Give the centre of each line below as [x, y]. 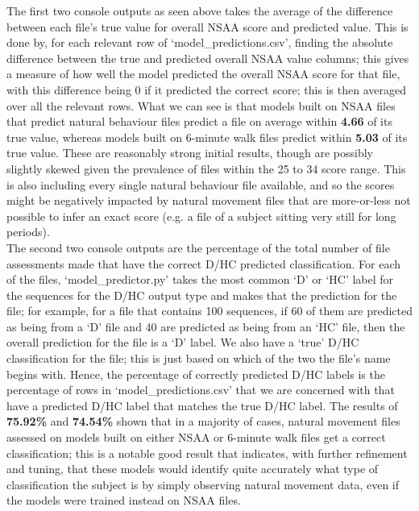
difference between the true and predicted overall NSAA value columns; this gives [208, 58]
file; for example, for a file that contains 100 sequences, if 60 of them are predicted [209, 311]
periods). [28, 232]
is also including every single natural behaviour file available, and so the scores [201, 184]
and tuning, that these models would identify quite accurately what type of [193, 469]
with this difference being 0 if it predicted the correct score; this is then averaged [206, 89]
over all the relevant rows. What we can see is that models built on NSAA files [201, 105]
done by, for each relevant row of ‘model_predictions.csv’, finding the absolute [200, 42]
